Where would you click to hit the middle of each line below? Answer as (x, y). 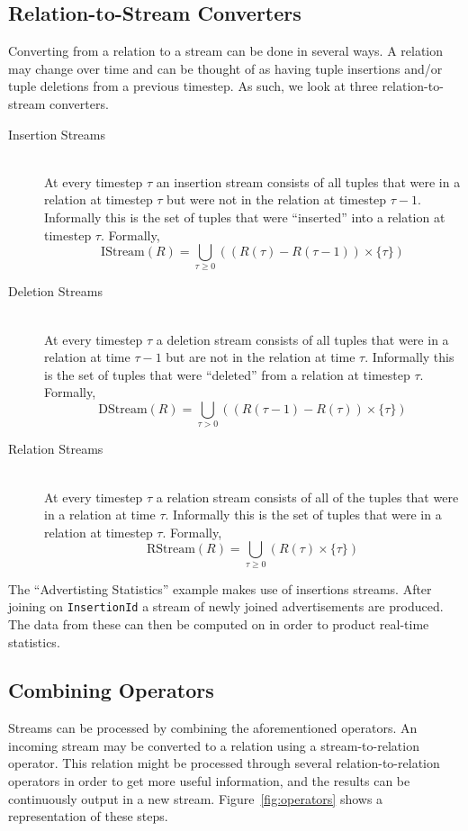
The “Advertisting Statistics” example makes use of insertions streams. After (220, 588)
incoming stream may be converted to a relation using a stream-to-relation (214, 745)
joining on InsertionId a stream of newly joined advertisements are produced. (226, 606)
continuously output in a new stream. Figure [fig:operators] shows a (196, 798)
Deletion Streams (55, 291)
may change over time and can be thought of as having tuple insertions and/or (225, 68)
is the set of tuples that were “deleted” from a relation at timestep (227, 374)
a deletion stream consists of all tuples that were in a (302, 339)
